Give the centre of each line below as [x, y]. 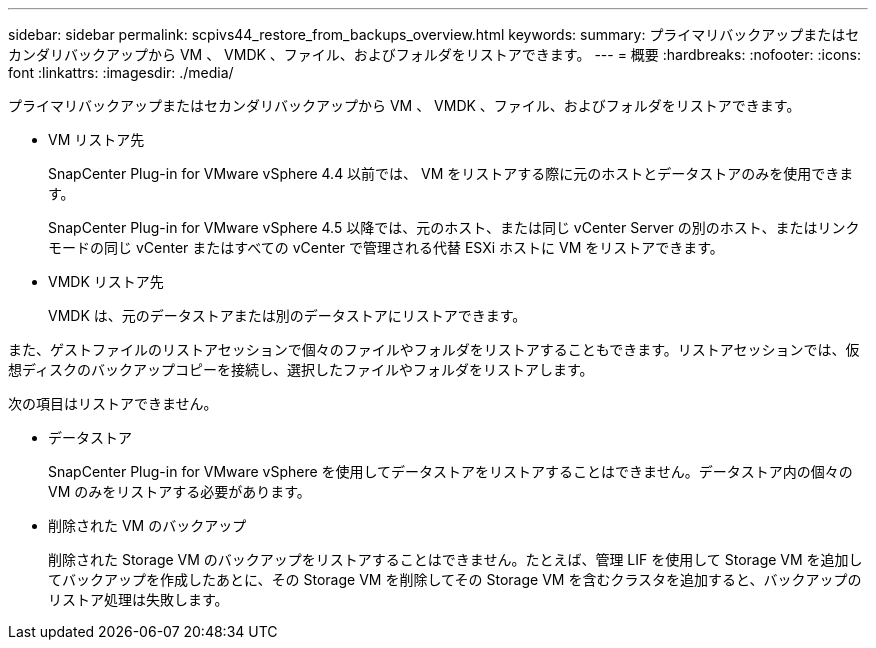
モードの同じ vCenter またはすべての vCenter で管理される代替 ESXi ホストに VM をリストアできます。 [386, 247]
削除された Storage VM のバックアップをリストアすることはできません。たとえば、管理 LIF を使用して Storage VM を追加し [455, 559]
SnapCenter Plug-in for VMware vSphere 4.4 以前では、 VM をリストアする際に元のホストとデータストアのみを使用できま [451, 173]
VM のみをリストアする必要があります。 [179, 491]
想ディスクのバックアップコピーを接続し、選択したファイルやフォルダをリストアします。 [301, 369]
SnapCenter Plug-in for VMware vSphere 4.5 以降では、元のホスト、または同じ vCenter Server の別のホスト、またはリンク [454, 227]
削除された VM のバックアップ [147, 525]
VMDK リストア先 [106, 281]
